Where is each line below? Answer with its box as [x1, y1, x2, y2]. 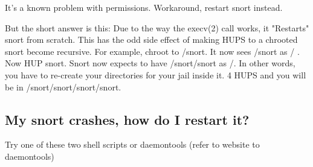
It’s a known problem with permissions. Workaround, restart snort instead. [5, 1, 283, 13]
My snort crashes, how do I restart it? [5, 110, 250, 128]
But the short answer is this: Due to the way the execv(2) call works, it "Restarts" [5, 21, 309, 34]
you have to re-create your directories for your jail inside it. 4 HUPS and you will [5, 68, 306, 81]
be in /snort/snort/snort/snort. [5, 80, 121, 93]
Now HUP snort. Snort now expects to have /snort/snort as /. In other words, [5, 57, 295, 69]
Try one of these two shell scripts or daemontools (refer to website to [5, 138, 260, 151]
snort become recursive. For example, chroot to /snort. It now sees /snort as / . [5, 45, 300, 57]
